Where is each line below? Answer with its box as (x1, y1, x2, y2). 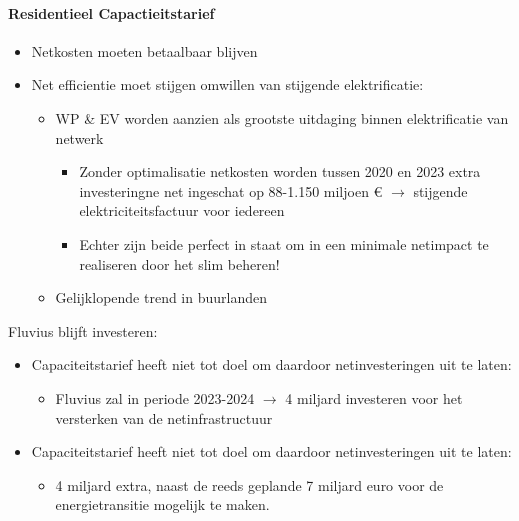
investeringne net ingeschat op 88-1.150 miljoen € (79, 180, 383, 201)
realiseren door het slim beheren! (79, 253, 280, 274)
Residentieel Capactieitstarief (8, 2, 215, 23)
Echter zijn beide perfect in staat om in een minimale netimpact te (79, 233, 489, 254)
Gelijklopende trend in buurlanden (55, 287, 268, 308)
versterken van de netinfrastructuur (55, 407, 273, 428)
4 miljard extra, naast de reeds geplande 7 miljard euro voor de (55, 474, 444, 495)
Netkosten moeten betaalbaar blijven (31, 40, 258, 61)
